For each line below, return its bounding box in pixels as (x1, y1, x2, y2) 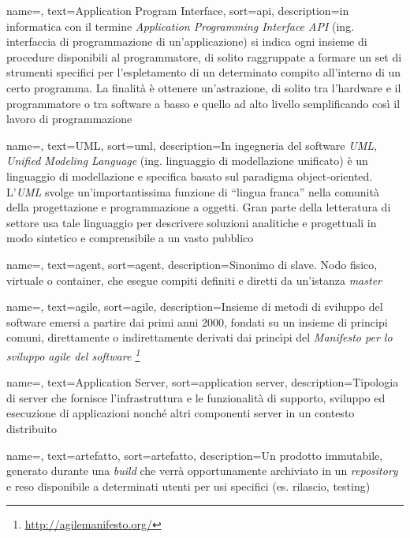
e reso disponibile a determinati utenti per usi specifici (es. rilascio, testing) (6, 477, 371, 494)
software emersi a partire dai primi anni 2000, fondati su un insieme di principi (6, 313, 388, 330)
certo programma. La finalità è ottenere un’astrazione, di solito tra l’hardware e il (6, 79, 401, 95)
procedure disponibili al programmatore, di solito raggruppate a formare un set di (6, 48, 402, 65)
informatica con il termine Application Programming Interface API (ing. (6, 17, 355, 34)
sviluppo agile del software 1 (6, 345, 140, 364)
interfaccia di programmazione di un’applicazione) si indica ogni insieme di (6, 33, 367, 50)
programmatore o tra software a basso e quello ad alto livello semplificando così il (6, 95, 401, 111)
